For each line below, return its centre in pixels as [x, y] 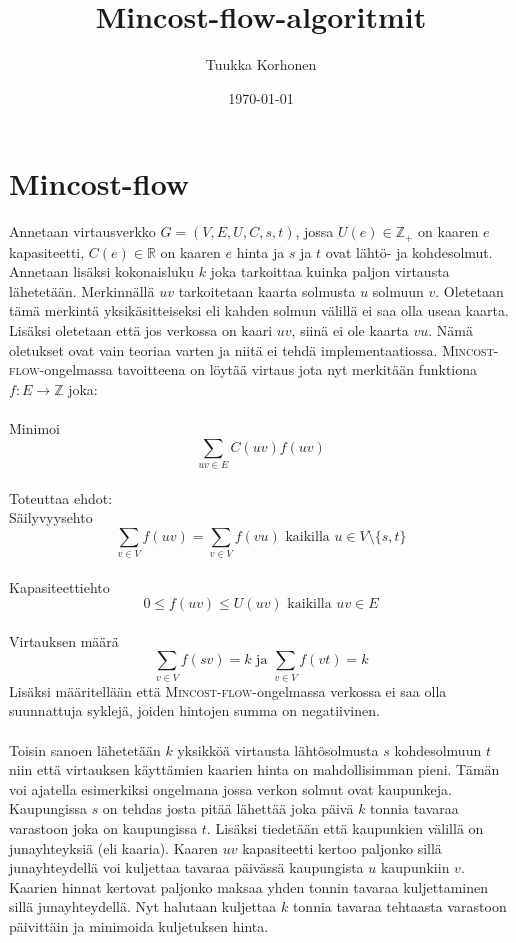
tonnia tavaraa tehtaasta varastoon [399, 906]
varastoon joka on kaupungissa [103, 827]
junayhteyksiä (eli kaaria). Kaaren [114, 847]
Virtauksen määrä [64, 640]
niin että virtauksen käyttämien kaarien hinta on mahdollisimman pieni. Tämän [254, 769]
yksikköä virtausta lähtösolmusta [278, 749]
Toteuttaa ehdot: [61, 497]
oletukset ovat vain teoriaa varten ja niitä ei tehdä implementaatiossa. [223, 349]
